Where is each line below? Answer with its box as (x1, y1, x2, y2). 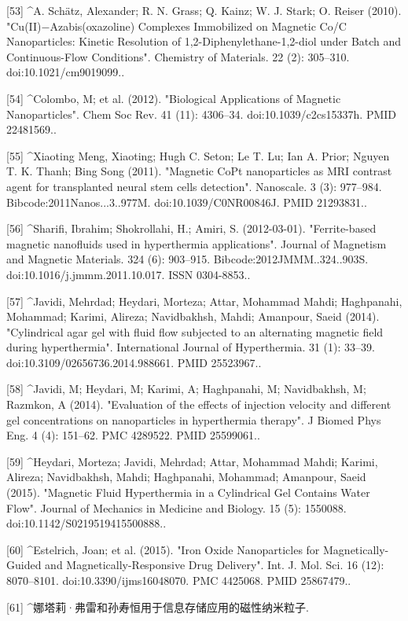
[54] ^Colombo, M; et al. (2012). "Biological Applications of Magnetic (6, 90, 341, 106)
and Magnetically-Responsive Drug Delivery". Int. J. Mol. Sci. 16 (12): (45, 557, 384, 573)
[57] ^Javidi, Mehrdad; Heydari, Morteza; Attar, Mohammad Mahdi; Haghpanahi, (6, 292, 402, 309)
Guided (6, 557, 42, 573)
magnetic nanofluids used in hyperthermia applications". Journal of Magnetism (6, 235, 387, 252)
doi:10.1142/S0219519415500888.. (6, 515, 167, 531)
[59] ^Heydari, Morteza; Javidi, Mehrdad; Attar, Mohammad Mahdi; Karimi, (6, 453, 378, 469)
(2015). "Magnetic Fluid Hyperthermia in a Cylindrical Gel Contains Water (6, 484, 370, 501)
